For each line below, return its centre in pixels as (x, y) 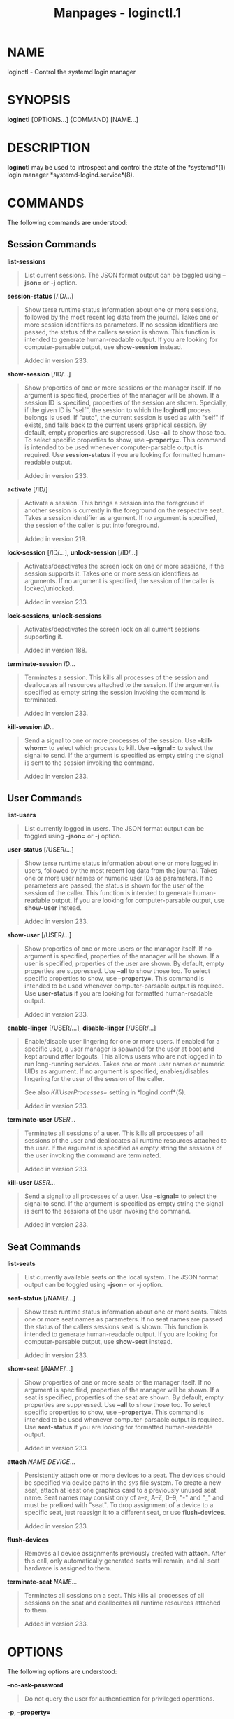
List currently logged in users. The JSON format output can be (114, 829)
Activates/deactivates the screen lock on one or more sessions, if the (124, 566)
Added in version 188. (56, 650)
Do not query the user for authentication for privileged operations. (119, 1699)
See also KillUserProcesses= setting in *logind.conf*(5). (105, 1092)
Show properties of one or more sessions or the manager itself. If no (123, 388)
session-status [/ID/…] (41, 296)
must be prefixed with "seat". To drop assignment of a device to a (119, 1505)
